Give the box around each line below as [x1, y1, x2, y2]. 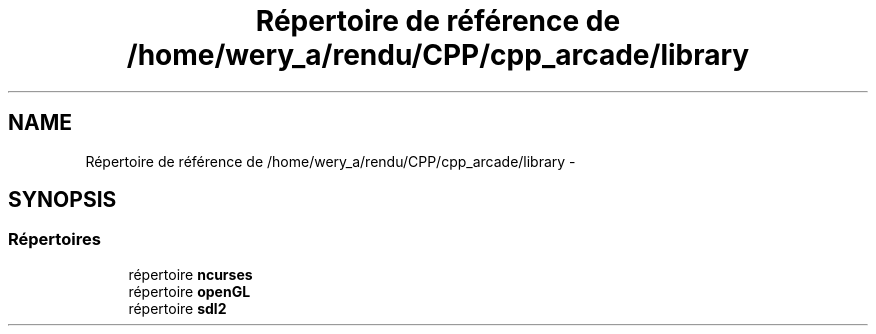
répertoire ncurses [128, 265, 253, 283]
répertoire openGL [128, 282, 251, 300]
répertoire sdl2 [128, 299, 227, 317]
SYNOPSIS [8, 187, 117, 213]
